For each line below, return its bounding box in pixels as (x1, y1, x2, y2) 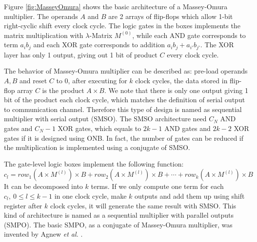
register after (4, 200, 42, 210)
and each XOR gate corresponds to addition (33, 39, 165, 50)
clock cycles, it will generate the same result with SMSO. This (50, 200, 237, 210)
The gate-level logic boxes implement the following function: (4, 158, 184, 168)
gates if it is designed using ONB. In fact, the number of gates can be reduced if (4, 132, 244, 143)
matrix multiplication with (4, 30, 83, 40)
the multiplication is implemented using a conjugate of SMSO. (4, 142, 190, 152)
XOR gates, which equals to (58, 123, 141, 133)
